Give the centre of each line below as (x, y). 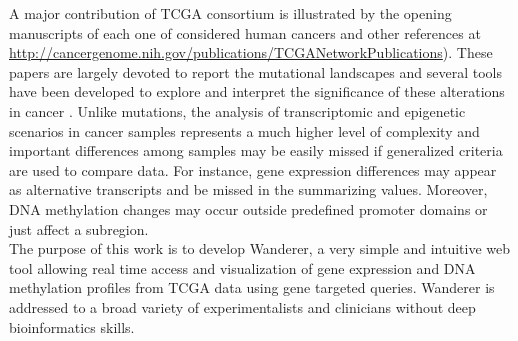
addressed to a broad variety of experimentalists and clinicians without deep (242, 306)
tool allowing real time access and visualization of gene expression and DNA (242, 267)
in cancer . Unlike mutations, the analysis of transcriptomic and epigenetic (237, 110)
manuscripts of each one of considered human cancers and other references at (245, 32)
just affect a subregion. (79, 228)
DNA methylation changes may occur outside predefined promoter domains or (248, 208)
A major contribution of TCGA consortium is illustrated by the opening (230, 13)
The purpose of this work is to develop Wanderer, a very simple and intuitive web (260, 248)
